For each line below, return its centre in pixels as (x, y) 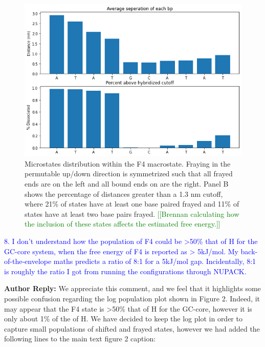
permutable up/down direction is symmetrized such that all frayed (129, 173)
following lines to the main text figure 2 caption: (80, 339)
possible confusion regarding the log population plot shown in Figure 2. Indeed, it (132, 298)
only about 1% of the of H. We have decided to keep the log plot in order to (123, 319)
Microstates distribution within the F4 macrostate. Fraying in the (128, 163)
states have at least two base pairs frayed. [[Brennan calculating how (132, 213)
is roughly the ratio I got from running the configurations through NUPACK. (125, 271)
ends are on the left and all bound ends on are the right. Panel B (127, 184)
